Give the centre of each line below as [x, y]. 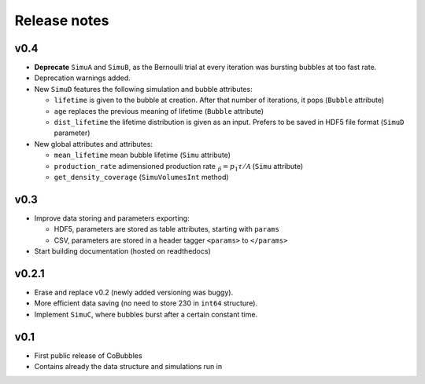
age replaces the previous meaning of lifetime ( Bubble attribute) [159, 111]
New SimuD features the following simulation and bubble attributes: [143, 89]
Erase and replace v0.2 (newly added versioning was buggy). [134, 292]
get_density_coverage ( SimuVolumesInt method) [141, 177]
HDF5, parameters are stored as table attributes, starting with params [166, 229]
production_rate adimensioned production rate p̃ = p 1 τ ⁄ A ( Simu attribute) [179, 167]
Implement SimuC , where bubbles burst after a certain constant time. [146, 314]
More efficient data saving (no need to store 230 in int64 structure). [146, 303]
